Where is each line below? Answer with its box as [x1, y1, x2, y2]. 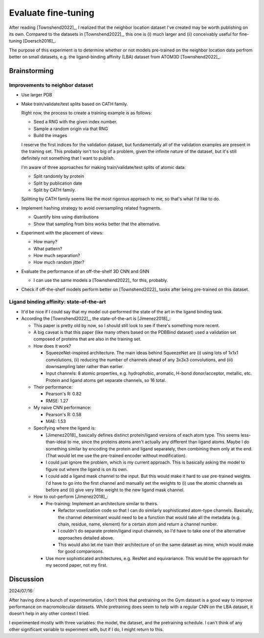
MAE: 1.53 [45, 419, 66, 425]
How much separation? [33, 253, 80, 259]
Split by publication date [33, 180, 83, 186]
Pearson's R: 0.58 [45, 411, 82, 417]
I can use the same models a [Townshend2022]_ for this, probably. [33, 277, 168, 284]
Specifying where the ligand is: [33, 425, 96, 431]
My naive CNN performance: [33, 404, 91, 411]
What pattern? [33, 245, 63, 252]
